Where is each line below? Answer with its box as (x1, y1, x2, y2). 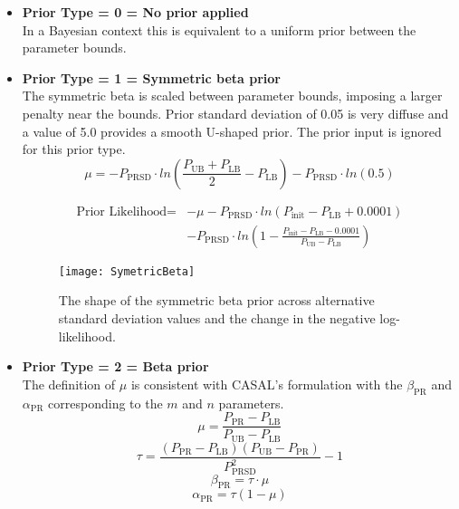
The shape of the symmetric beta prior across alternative (58, 291, 375, 310)
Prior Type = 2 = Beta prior (22, 357, 209, 376)
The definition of (22, 374, 116, 393)
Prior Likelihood (76, 205, 167, 218)
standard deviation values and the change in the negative (58, 309, 376, 328)
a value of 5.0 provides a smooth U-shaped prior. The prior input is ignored (22, 121, 442, 140)
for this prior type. (22, 139, 126, 158)
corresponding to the (48, 393, 163, 412)
